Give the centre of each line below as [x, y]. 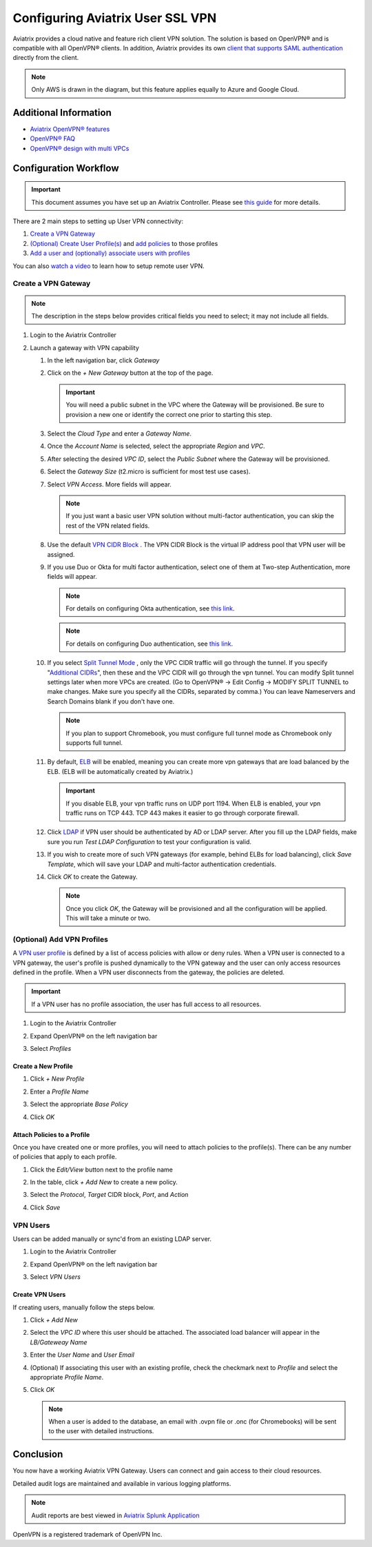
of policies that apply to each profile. [65, 1157]
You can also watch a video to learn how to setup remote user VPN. [108, 266]
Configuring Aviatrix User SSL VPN [115, 18]
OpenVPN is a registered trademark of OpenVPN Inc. [87, 1534]
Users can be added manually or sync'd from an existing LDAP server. [112, 1239]
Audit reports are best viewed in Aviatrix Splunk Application [115, 1515]
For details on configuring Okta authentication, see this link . [150, 608]
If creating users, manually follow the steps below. [84, 1307]
